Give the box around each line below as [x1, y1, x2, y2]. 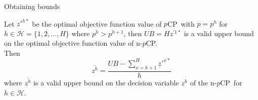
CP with [167, 18, 195, 29]
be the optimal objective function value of [32, 18, 162, 29]
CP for [220, 77, 242, 88]
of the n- [190, 77, 217, 88]
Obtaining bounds [4, 1, 60, 11]
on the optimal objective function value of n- [4, 38, 143, 48]
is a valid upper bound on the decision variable [33, 77, 179, 88]
